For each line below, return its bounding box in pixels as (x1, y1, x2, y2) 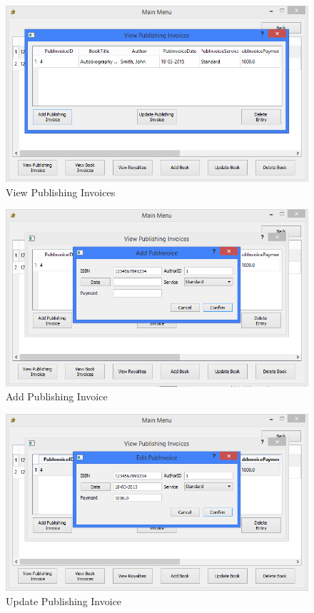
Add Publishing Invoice (6, 389, 108, 404)
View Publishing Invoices (6, 184, 116, 199)
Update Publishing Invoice (6, 593, 122, 608)
